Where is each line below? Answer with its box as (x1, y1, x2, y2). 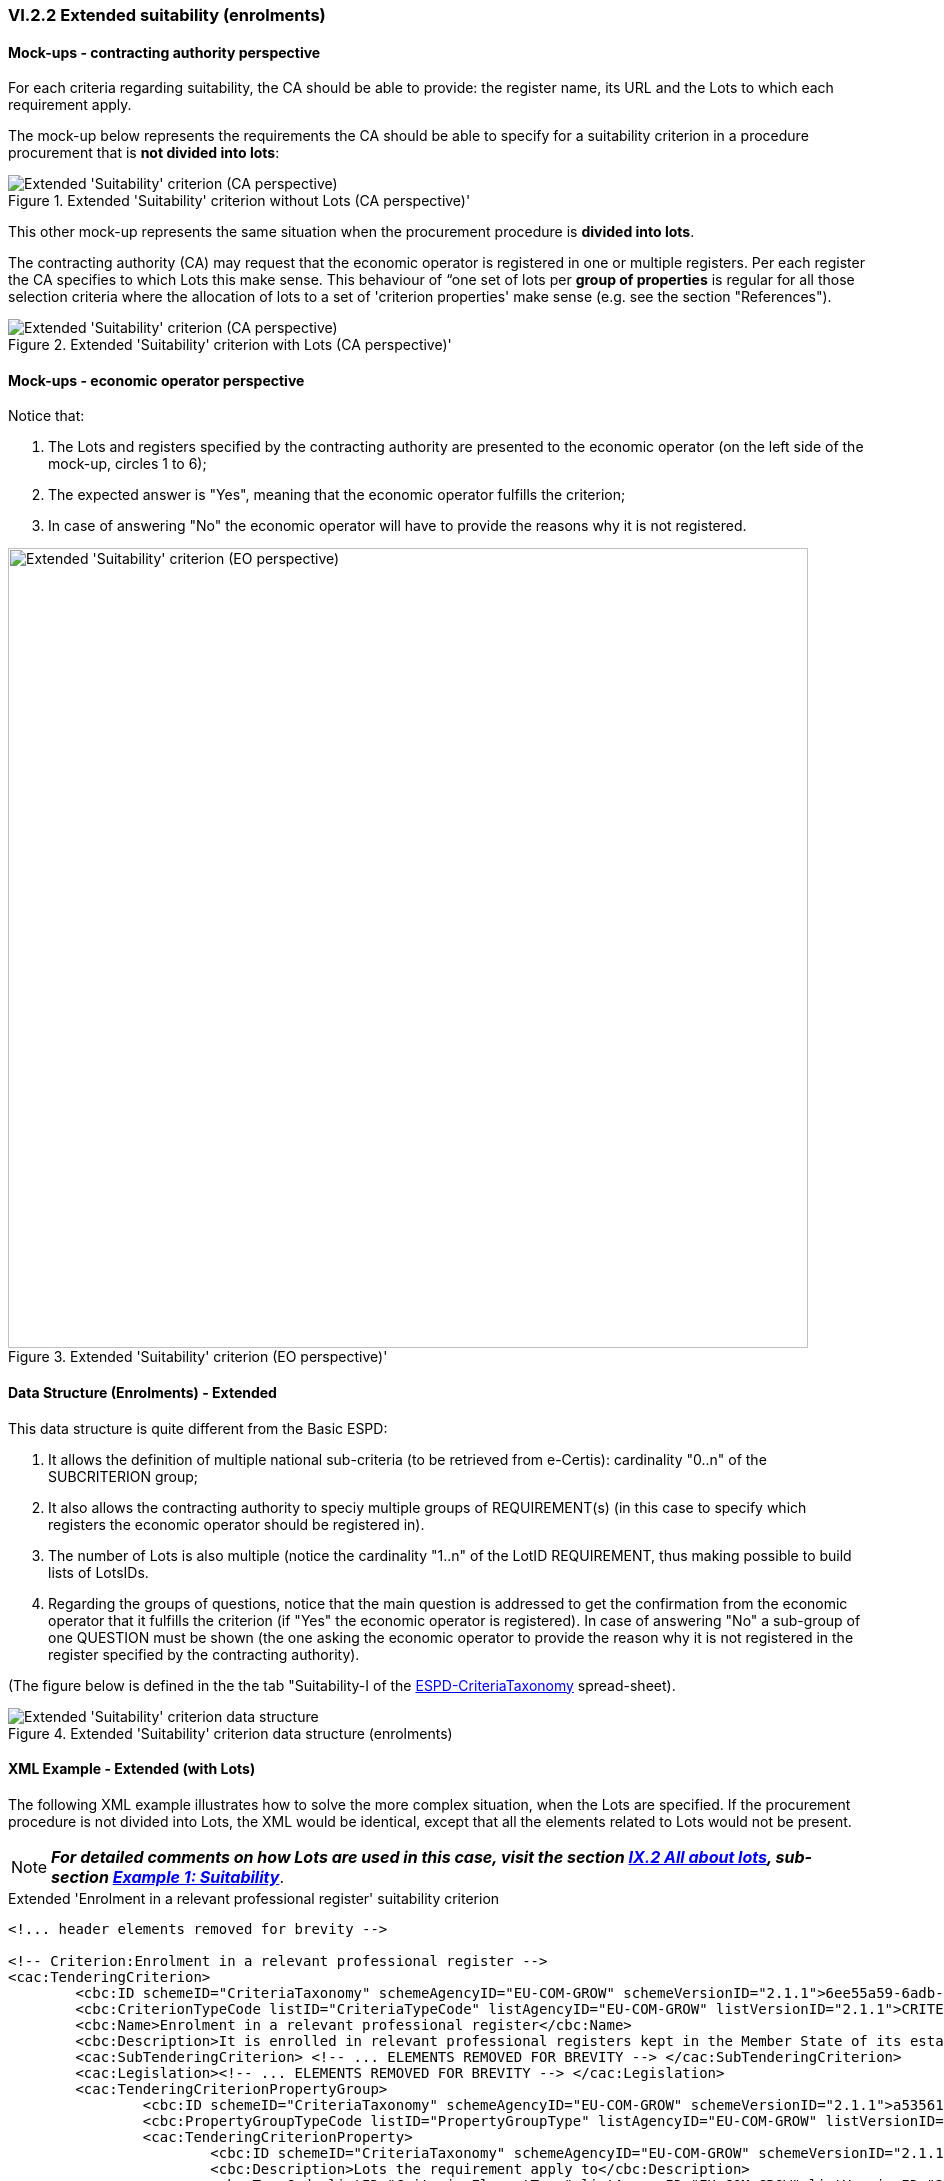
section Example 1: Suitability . (51, 1866, 284, 1887)
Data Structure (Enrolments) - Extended (8, 1384, 277, 1402)
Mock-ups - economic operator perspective (8, 371, 305, 389)
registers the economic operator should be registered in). (48, 1515, 425, 1533)
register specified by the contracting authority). (48, 1645, 360, 1663)
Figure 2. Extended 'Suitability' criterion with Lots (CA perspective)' (8, 336, 452, 354)
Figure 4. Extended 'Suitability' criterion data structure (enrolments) (8, 1724, 453, 1742)
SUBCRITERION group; (48, 1467, 199, 1485)
